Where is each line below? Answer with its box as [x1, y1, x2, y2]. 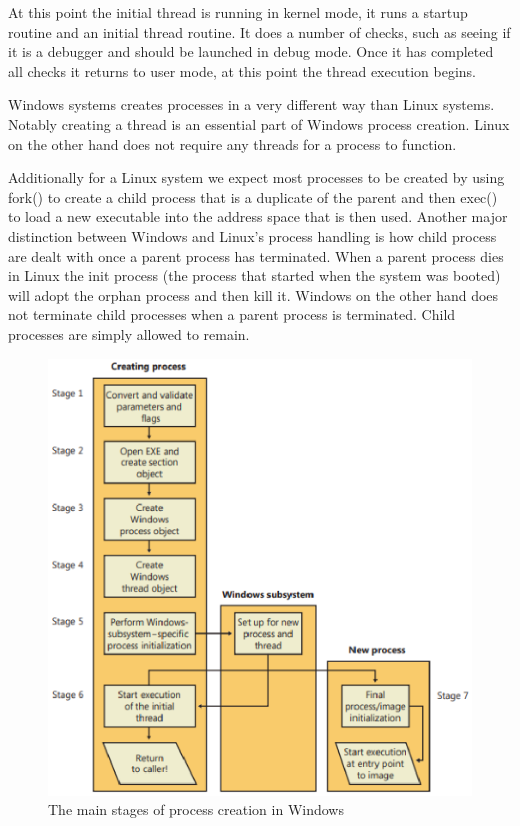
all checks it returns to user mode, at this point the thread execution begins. [8, 60, 476, 81]
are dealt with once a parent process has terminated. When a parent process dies [8, 245, 504, 266]
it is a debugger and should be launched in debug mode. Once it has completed [8, 41, 494, 62]
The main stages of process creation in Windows [48, 799, 344, 820]
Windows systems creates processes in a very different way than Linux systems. [8, 94, 495, 115]
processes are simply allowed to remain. [8, 323, 250, 344]
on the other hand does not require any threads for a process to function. [8, 133, 457, 154]
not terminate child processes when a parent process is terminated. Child [8, 304, 456, 325]
